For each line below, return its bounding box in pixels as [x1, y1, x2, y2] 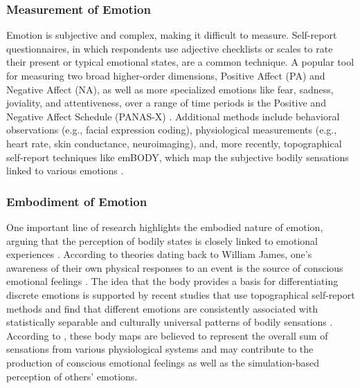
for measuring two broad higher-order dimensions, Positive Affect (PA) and [6, 68, 325, 82]
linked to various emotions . [6, 163, 124, 178]
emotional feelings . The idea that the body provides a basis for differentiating [6, 274, 339, 288]
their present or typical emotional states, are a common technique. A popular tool [6, 55, 354, 69]
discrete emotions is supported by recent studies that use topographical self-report [6, 287, 355, 302]
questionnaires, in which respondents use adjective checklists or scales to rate [6, 41, 333, 55]
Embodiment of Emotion [6, 192, 147, 210]
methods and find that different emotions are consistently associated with [6, 301, 318, 315]
